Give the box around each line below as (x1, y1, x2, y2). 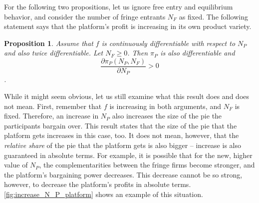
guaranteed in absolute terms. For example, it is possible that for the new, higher (4, 149, 253, 160)
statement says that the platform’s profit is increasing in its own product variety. (4, 21, 252, 31)
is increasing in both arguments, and (109, 100, 221, 111)
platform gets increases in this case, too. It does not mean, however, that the (4, 130, 239, 140)
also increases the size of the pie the (112, 110, 222, 121)
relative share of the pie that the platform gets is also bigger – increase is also (4, 140, 241, 150)
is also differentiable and (160, 47, 235, 58)
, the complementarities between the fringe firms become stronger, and (39, 159, 255, 170)
